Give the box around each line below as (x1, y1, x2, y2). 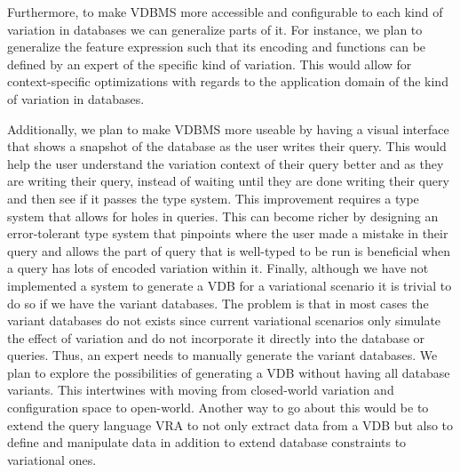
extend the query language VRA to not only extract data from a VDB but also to (7, 415, 454, 434)
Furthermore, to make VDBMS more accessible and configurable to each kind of (7, 3, 443, 20)
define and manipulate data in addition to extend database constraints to (7, 433, 407, 452)
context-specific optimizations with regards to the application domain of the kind (7, 72, 448, 91)
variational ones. (7, 450, 97, 468)
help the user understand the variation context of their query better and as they (7, 154, 444, 172)
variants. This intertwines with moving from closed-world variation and (7, 380, 394, 399)
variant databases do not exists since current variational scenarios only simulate (7, 311, 441, 330)
